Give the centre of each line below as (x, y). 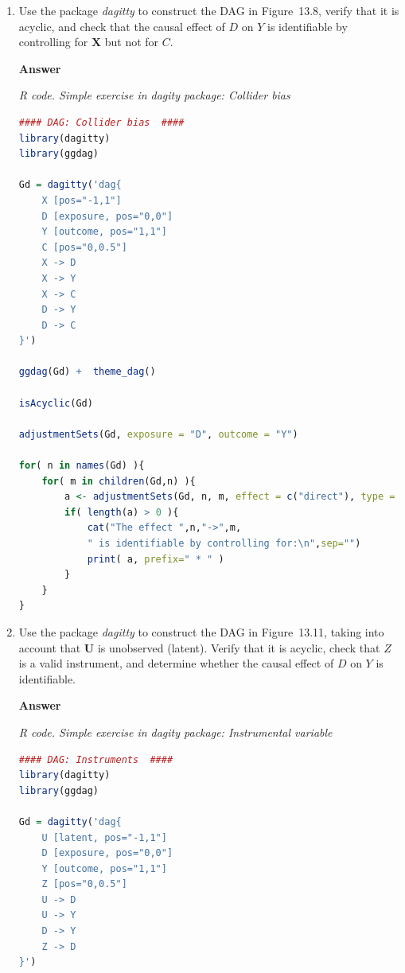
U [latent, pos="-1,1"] (104, 837)
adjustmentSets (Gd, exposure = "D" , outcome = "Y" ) (158, 434)
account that (50, 647)
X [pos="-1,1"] (82, 200)
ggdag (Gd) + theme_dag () (87, 372)
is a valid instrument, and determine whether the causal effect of (176, 663)
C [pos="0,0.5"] (84, 247)
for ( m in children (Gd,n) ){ (119, 481)
